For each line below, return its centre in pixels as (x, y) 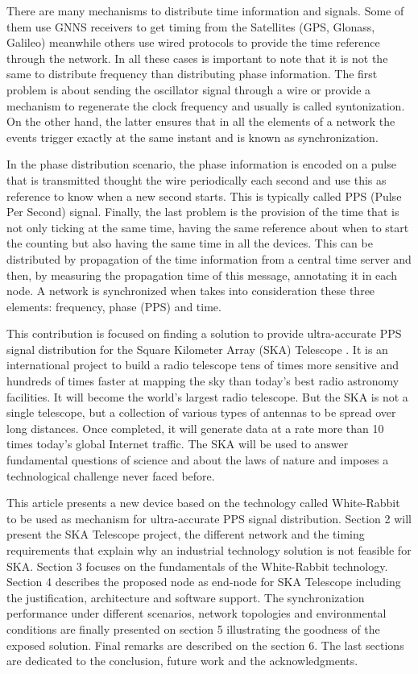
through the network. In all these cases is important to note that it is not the (197, 58)
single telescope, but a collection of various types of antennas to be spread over (201, 412)
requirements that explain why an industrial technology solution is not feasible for (209, 550)
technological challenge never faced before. (111, 475)
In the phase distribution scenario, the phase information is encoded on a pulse (201, 164)
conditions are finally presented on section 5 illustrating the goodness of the (193, 628)
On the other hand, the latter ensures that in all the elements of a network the (201, 121)
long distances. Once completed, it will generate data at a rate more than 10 (195, 428)
